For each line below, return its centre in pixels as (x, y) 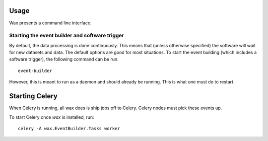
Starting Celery (33, 96)
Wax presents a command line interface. (50, 23)
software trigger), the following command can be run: (64, 59)
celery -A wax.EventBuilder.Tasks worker (69, 128)
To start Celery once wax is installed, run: (52, 117)
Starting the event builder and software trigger (67, 36)
